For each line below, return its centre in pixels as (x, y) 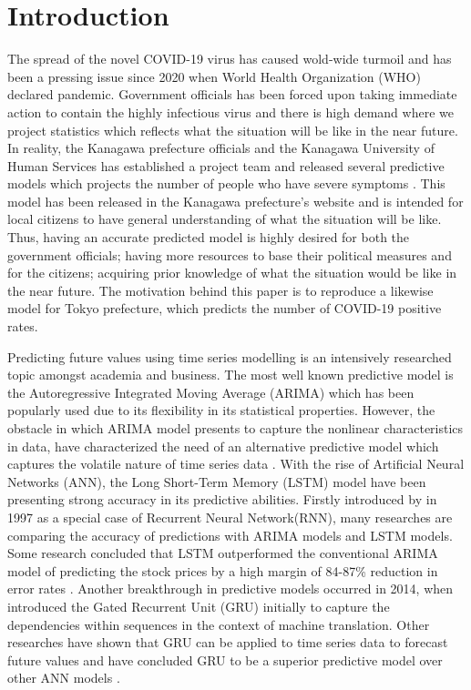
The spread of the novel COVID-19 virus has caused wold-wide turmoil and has (230, 59)
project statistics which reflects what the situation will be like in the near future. (233, 130)
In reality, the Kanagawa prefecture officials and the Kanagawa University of (221, 148)
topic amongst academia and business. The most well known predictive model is (230, 375)
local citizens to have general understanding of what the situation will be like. (225, 219)
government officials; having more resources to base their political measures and (230, 254)
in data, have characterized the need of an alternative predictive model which (223, 446)
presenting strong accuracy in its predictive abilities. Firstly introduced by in (222, 499)
